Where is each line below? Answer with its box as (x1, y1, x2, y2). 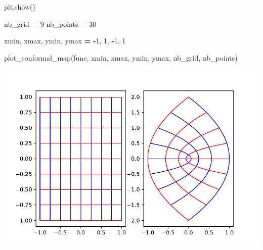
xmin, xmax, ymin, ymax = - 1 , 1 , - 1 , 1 (4, 35, 126, 46)
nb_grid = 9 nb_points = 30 (4, 18, 97, 29)
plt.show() (4, 2, 35, 12)
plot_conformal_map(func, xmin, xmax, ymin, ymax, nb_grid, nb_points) (4, 52, 238, 63)
